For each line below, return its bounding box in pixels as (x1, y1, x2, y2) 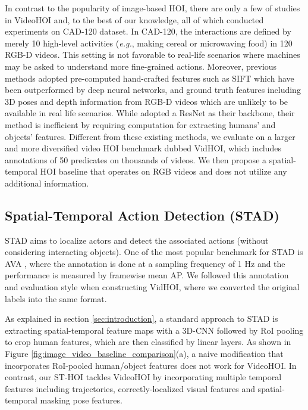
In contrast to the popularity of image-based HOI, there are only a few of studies (5, 2, 300, 14)
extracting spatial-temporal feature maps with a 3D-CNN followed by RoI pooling (5, 324, 304, 336)
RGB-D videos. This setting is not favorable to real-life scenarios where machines (5, 48, 300, 61)
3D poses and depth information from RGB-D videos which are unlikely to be (5, 95, 288, 107)
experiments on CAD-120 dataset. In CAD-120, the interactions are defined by (5, 25, 291, 38)
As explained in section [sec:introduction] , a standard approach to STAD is (5, 312, 278, 325)
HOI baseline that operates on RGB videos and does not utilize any (40, 165, 287, 178)
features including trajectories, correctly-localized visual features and (5, 382, 255, 395)
